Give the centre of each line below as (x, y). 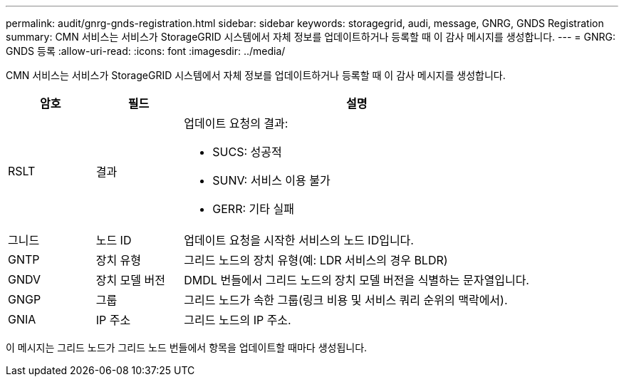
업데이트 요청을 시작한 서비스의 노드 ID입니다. (299, 240)
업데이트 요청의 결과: (236, 123)
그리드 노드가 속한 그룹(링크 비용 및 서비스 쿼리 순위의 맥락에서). (346, 300)
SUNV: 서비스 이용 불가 (271, 180)
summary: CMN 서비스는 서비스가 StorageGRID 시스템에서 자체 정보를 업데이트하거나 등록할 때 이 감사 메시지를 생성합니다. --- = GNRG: (311, 37)
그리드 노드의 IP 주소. (238, 320)
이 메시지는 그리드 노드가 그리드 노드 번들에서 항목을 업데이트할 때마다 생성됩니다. (187, 347)
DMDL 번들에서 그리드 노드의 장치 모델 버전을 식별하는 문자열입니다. (357, 280)
